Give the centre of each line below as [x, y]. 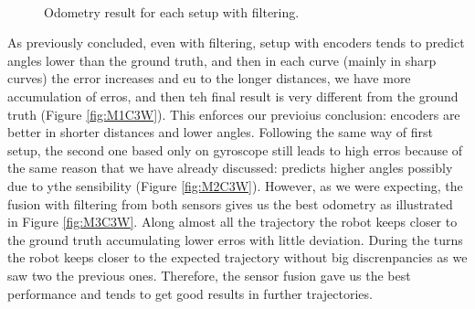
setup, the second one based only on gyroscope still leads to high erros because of [235, 149]
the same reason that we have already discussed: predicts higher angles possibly [230, 168]
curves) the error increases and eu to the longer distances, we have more [209, 78]
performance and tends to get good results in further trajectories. [190, 293]
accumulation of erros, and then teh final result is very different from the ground [233, 96]
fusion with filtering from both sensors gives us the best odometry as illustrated [230, 203]
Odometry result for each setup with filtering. [172, 11]
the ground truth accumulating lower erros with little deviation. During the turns [235, 239]
